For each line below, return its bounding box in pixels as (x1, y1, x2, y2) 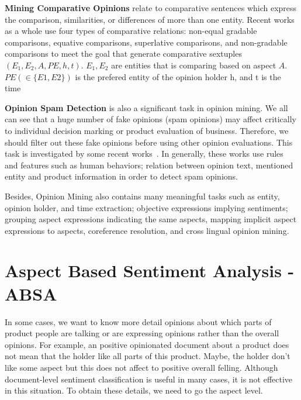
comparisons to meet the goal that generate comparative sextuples (5, 47, 242, 60)
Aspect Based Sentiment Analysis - (5, 258, 295, 282)
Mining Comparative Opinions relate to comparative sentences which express (5, 2, 297, 13)
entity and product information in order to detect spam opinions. (5, 170, 238, 182)
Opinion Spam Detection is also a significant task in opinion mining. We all (5, 101, 288, 113)
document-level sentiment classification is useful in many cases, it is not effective (5, 373, 293, 385)
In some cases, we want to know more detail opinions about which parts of (5, 315, 272, 327)
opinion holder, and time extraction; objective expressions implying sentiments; (5, 201, 288, 213)
